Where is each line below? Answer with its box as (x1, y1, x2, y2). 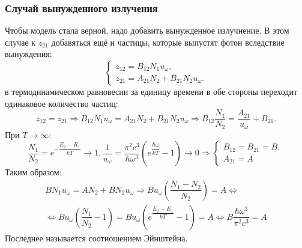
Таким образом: (5, 166, 62, 178)
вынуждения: (5, 47, 52, 60)
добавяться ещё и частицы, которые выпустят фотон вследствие (51, 35, 285, 48)
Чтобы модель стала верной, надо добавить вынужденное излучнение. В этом (5, 24, 289, 37)
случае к (5, 35, 36, 48)
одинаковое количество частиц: (5, 97, 118, 109)
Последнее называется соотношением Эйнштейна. (5, 231, 188, 244)
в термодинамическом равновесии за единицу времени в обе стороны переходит (5, 85, 298, 97)
